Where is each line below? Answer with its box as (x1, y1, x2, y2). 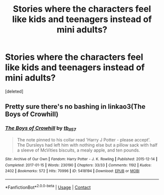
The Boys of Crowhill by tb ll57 (5, 125, 77, 133)
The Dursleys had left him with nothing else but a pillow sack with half (17, 142, 158, 148)
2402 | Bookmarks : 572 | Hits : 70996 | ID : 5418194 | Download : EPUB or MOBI (5, 169, 140, 174)
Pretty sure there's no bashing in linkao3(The (5, 102, 145, 111)
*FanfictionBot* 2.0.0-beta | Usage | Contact (5, 183, 91, 190)
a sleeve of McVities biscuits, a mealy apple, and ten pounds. (17, 147, 140, 153)
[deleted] (5, 88, 23, 94)
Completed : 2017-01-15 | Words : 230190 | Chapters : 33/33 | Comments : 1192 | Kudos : (5, 162, 152, 168)
